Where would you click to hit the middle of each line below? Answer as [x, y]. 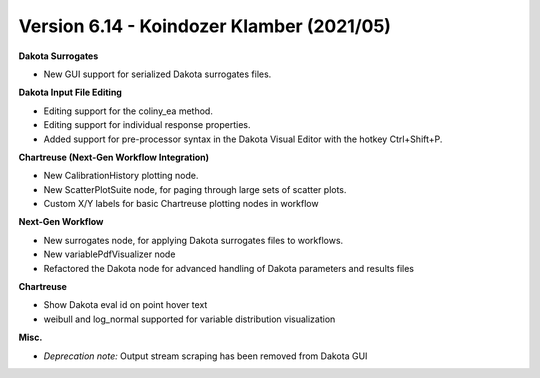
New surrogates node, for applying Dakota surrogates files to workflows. [193, 240]
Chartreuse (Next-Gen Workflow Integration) [114, 157]
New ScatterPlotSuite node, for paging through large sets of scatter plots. [195, 189]
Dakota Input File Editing [70, 92]
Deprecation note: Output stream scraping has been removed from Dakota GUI [205, 356]
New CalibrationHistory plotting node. [121, 176]
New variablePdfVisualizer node [109, 254]
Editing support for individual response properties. [147, 125]
